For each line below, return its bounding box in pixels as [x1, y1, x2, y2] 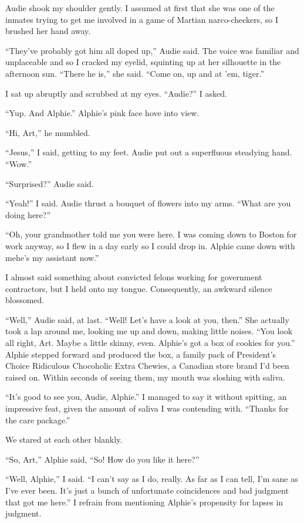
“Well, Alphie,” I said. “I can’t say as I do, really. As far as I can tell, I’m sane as [5, 473, 298, 485]
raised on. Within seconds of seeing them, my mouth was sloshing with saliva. [5, 371, 285, 383]
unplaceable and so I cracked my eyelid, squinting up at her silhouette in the [5, 56, 281, 68]
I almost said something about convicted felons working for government [5, 271, 262, 283]
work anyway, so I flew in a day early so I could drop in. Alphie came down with [5, 239, 295, 252]
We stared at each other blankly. [5, 433, 123, 446]
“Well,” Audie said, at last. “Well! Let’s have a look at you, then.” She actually [5, 313, 289, 325]
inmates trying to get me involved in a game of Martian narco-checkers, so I [5, 13, 279, 25]
